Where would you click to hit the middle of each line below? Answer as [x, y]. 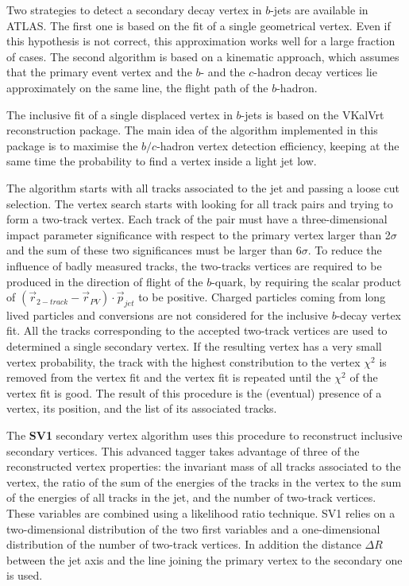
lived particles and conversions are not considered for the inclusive [168, 314]
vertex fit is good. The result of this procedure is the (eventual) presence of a [194, 392]
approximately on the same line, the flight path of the [137, 87]
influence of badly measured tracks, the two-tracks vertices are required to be [194, 265]
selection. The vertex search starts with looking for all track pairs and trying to [200, 203]
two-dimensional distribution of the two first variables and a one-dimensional [193, 528]
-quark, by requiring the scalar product [307, 281]
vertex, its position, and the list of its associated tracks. [142, 408]
